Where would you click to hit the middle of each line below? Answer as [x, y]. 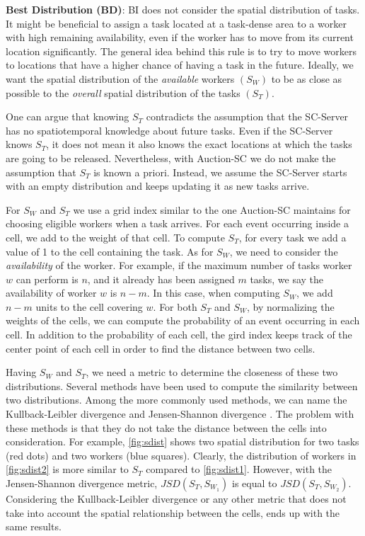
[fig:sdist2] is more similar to [67, 469]
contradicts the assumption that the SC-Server [247, 116]
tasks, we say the [287, 279]
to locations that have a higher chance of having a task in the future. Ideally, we [180, 65]
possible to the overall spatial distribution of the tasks [123, 92]
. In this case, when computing [213, 293]
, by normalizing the [290, 306]
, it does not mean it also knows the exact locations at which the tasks [199, 144]
